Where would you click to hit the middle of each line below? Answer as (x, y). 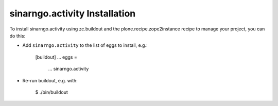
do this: (18, 36)
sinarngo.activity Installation (73, 13)
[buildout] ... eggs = (56, 57)
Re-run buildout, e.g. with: (50, 80)
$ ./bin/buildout (51, 92)
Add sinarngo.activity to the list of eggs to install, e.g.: (85, 45)
